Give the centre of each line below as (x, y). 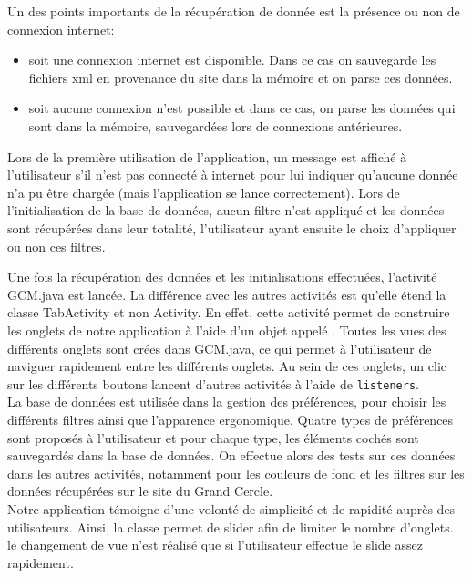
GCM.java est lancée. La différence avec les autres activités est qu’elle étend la (227, 294)
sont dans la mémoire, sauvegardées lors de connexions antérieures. (215, 125)
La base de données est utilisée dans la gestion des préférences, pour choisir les (227, 402)
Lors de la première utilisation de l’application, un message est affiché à (207, 156)
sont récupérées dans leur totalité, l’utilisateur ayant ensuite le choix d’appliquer (232, 227)
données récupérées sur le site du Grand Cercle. (140, 491)
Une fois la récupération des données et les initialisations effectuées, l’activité (222, 277)
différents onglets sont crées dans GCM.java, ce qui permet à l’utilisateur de (220, 348)
